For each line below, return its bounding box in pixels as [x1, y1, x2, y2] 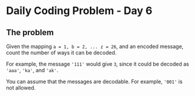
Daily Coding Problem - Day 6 [6, 4, 153, 18]
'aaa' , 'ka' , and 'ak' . [6, 67, 59, 74]
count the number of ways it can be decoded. [6, 49, 117, 56]
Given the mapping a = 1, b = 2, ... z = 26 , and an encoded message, [6, 43, 184, 50]
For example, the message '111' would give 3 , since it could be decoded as [6, 60, 189, 67]
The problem [6, 28, 54, 37]
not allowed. [6, 84, 36, 91]
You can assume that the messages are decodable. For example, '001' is [6, 78, 183, 85]
